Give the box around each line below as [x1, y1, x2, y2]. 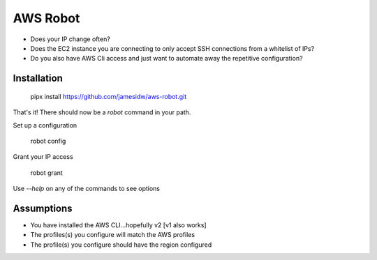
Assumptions [13, 202, 73, 214]
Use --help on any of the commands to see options [13, 185, 161, 193]
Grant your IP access [13, 153, 73, 161]
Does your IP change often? [30, 35, 111, 43]
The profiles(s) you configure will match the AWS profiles [30, 231, 195, 239]
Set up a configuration [13, 121, 77, 129]
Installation [13, 72, 63, 84]
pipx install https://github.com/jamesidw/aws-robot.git [30, 92, 187, 100]
